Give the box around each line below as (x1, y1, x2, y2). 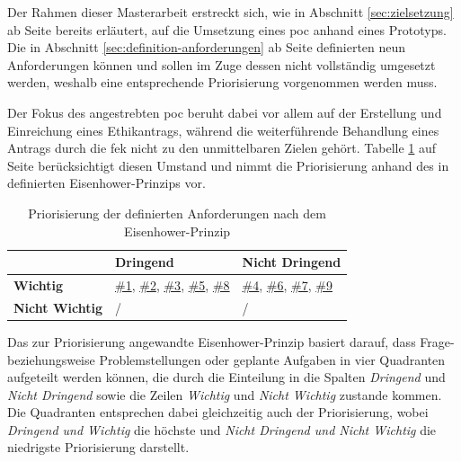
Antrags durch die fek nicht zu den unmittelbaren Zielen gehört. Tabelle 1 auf (7, 138, 437, 157)
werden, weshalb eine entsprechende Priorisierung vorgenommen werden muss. (7, 73, 438, 92)
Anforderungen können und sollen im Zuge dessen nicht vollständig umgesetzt (7, 55, 436, 74)
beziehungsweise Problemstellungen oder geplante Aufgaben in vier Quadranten (7, 350, 446, 369)
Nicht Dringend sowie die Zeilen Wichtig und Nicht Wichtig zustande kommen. (7, 385, 442, 404)
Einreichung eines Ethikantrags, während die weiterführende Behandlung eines (7, 120, 439, 139)
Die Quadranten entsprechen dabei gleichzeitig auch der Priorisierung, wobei (7, 403, 429, 422)
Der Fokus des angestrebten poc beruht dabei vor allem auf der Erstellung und (7, 102, 442, 121)
